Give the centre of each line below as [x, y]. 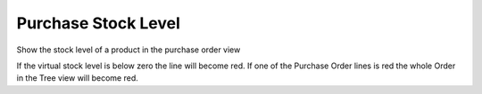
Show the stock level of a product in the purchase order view [129, 50]
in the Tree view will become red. [77, 78]
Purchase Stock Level [98, 23]
